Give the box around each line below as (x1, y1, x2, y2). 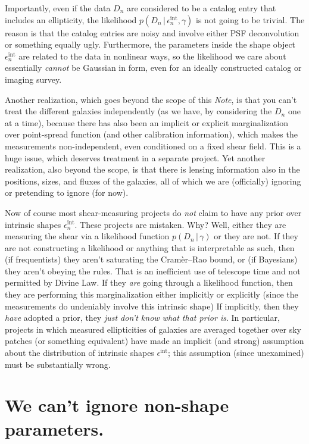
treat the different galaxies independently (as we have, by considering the (5, 105, 272, 117)
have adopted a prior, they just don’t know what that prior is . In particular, (5, 311, 280, 324)
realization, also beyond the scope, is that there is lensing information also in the (5, 163, 300, 176)
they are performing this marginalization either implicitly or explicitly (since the (5, 288, 298, 301)
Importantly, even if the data (5, 2, 111, 14)
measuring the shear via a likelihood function (5, 230, 170, 242)
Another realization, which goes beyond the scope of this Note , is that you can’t (5, 93, 297, 105)
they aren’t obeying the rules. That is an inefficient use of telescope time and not (5, 264, 301, 277)
